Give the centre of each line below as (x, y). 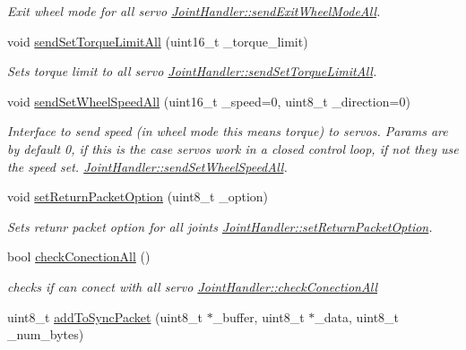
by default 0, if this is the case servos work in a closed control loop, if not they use (233, 148)
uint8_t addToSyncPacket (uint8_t (105, 316)
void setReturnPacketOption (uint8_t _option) (138, 196)
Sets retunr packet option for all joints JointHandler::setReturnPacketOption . (220, 226)
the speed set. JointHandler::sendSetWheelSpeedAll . (147, 166)
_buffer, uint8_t (259, 316)
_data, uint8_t (357, 316)
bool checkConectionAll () (79, 256)
